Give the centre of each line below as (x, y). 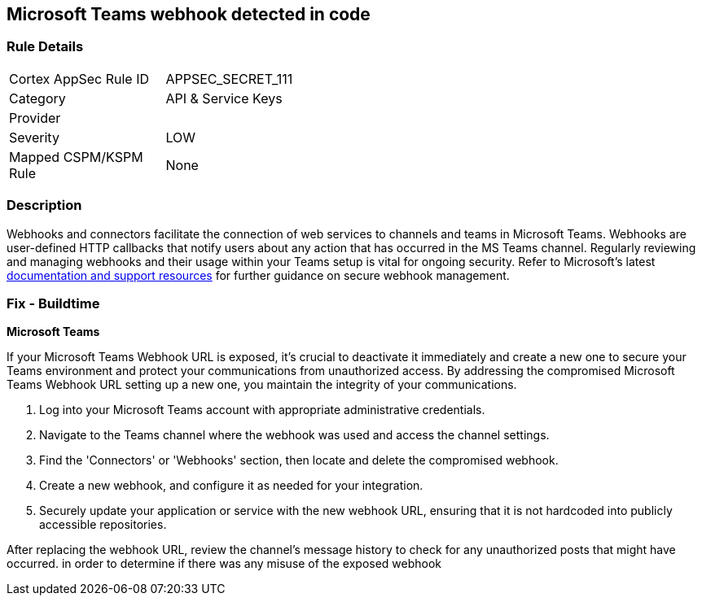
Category (37, 98)
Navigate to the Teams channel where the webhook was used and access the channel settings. (294, 435)
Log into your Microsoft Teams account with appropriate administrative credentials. (262, 410)
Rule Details (45, 47)
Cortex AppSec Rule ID (79, 79)
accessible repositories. (103, 525)
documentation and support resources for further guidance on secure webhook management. (258, 275)
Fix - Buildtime (53, 303)
